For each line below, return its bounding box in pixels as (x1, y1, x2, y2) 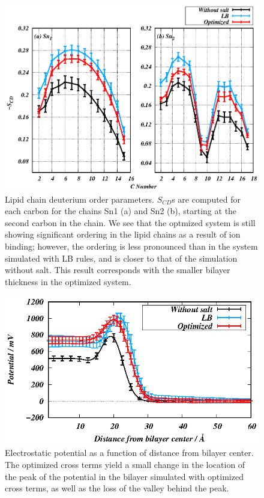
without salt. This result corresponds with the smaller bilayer (5, 263, 230, 276)
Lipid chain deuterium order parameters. (5, 192, 154, 205)
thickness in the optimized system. (5, 275, 131, 287)
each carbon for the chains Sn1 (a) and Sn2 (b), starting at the (5, 204, 237, 217)
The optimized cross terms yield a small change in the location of (5, 458, 245, 471)
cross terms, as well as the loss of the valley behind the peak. (5, 482, 229, 494)
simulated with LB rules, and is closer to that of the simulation (5, 251, 238, 264)
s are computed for (172, 192, 241, 205)
